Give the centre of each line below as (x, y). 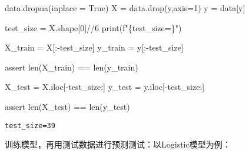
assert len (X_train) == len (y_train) (72, 67)
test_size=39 (30, 125)
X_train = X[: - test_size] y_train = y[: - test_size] (94, 47)
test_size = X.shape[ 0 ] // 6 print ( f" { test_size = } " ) (93, 27)
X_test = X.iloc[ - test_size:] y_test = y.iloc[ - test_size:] (105, 87)
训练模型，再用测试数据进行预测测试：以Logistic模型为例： (118, 144)
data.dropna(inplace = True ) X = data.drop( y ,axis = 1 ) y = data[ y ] (125, 8)
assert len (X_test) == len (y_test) (67, 106)
